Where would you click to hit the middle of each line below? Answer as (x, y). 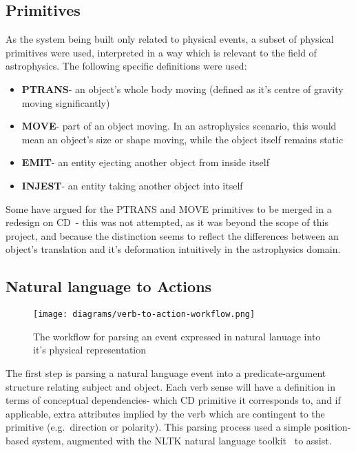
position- (332, 427)
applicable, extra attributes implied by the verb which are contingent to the (165, 413)
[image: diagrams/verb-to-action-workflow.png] (144, 315)
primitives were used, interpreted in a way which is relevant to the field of (161, 52)
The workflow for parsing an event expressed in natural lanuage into (177, 336)
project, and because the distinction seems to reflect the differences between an (172, 235)
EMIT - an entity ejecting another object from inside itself (145, 162)
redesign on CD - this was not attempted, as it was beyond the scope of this (167, 222)
